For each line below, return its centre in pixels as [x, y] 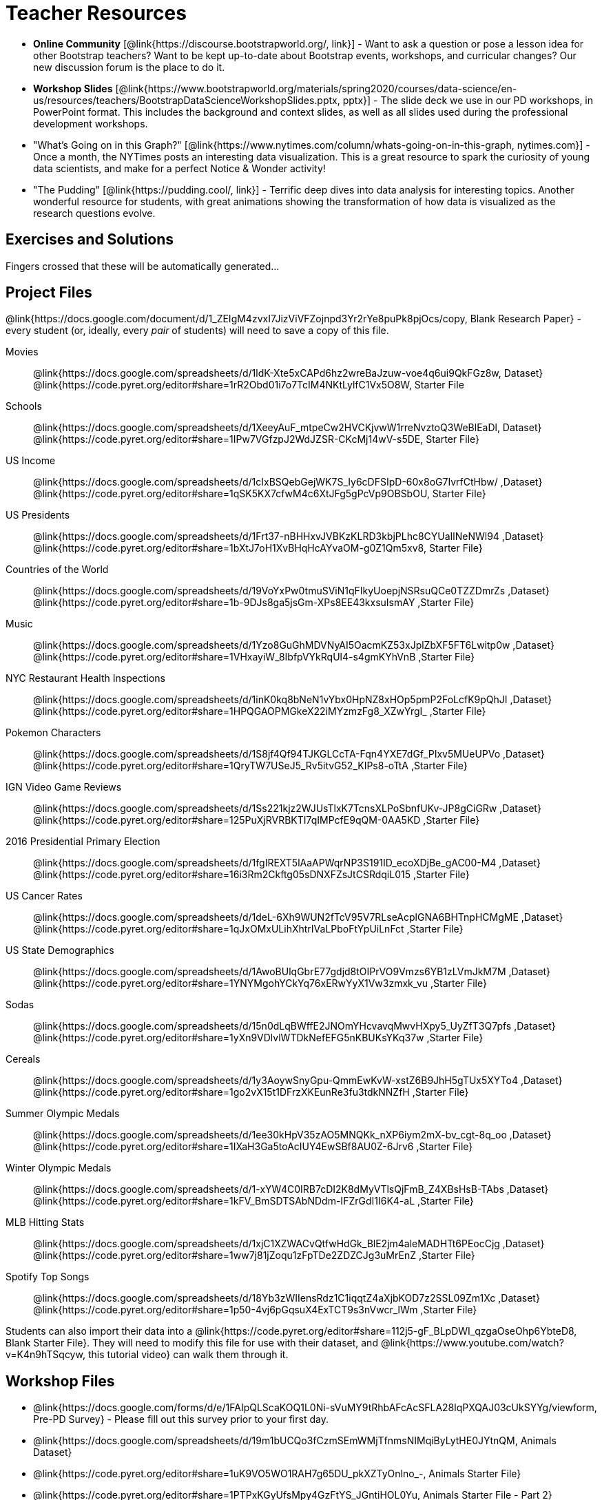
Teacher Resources [96, 13]
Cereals [23, 1059]
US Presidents [38, 515]
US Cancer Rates [44, 896]
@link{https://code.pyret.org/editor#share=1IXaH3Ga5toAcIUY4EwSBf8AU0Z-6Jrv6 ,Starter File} [253, 1147]
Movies [22, 352]
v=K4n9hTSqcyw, [45, 1355]
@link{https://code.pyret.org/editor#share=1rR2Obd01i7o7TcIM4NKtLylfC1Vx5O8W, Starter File [249, 385]
